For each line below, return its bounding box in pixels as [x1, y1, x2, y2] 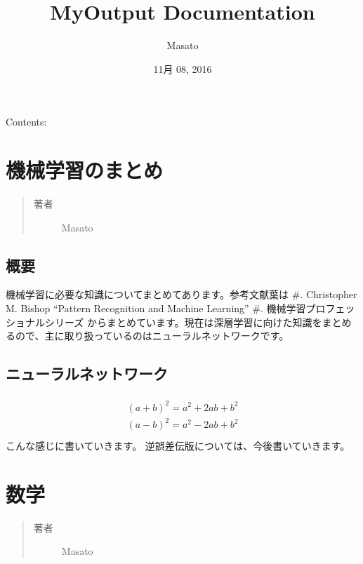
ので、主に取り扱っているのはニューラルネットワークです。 [15, 328, 289, 343]
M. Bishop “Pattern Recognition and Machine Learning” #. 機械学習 [6, 301, 306, 316]
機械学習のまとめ [6, 156, 164, 184]
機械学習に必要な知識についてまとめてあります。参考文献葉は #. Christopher [6, 287, 357, 302]
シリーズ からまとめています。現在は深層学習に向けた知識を [44, 314, 322, 329]
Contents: [6, 114, 47, 129]
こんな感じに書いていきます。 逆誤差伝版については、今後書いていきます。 [6, 438, 350, 453]
